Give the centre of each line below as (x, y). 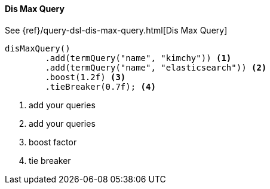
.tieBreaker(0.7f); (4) (100, 86)
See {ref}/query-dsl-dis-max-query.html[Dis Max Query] (116, 30)
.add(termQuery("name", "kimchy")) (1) (138, 58)
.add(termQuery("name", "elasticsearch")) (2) (156, 67)
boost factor (53, 142)
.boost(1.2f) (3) (85, 77)
